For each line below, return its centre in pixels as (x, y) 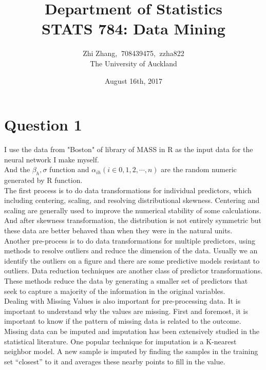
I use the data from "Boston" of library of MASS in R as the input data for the (129, 149)
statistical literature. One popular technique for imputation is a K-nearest (120, 341)
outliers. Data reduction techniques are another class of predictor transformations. (134, 271)
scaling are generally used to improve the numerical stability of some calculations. (133, 210)
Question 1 (43, 125)
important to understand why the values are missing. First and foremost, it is (126, 311)
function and (69, 169)
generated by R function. (43, 180)
